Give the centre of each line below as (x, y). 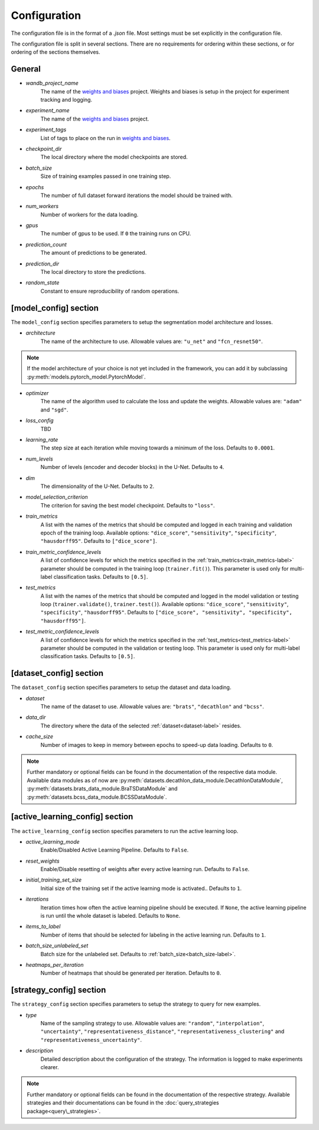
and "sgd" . (54, 409)
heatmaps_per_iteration (55, 964)
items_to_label (43, 927)
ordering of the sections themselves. (56, 52)
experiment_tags (46, 129)
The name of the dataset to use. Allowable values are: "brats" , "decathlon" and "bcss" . (152, 707)
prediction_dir (42, 264)
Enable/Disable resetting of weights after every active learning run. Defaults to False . (145, 869)
